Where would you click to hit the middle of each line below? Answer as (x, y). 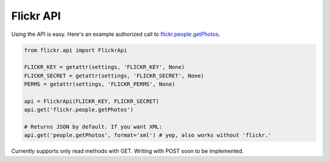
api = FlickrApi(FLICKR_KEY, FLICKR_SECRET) (92, 101)
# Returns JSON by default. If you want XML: (93, 127)
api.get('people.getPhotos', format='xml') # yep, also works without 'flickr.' (148, 135)
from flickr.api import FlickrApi (76, 50)
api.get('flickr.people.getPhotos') (79, 110)
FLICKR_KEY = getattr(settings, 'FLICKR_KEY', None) (104, 67)
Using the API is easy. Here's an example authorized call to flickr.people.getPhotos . (116, 34)
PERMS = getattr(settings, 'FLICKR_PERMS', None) (100, 84)
